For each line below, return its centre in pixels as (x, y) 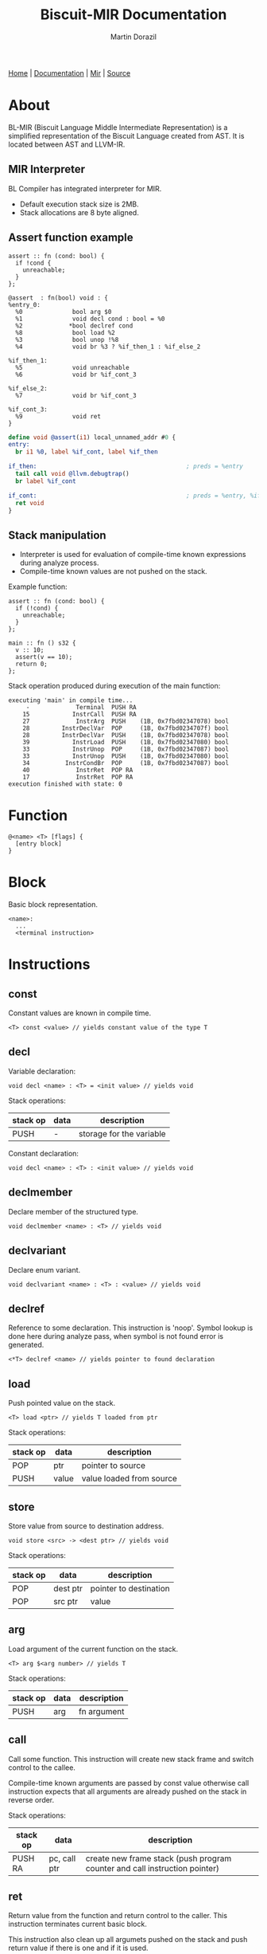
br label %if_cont (46, 481)
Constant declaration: (44, 1153)
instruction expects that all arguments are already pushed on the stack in (128, 1791)
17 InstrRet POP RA (78, 777)
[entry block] (39, 844)
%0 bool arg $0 (64, 312)
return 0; (31, 664)
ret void (30, 503)
